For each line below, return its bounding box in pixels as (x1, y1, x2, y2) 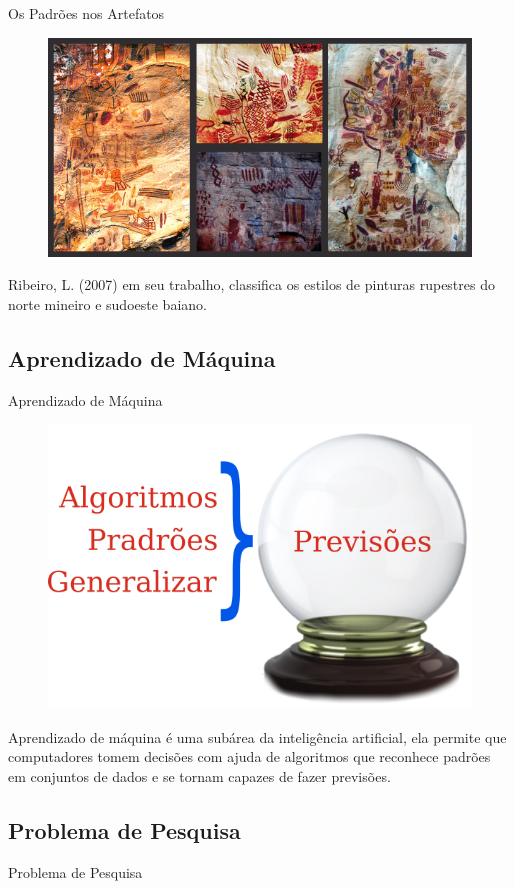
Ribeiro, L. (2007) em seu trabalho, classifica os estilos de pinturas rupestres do (8, 274, 495, 295)
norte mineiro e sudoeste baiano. (8, 293, 207, 314)
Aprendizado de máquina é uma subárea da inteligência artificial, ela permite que (8, 726, 507, 747)
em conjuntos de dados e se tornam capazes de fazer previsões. (8, 766, 391, 787)
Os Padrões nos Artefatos (8, 3, 165, 23)
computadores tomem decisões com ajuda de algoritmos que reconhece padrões (8, 746, 491, 767)
